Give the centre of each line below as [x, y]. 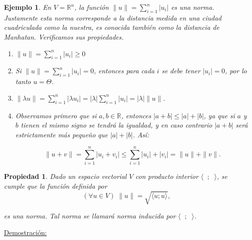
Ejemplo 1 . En [28, 7]
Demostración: [25, 232]
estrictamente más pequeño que [62, 134]
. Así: [141, 134]
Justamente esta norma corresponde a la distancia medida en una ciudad [113, 17]
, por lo [236, 71]
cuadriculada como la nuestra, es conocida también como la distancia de [112, 27]
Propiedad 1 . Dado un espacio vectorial [65, 176]
